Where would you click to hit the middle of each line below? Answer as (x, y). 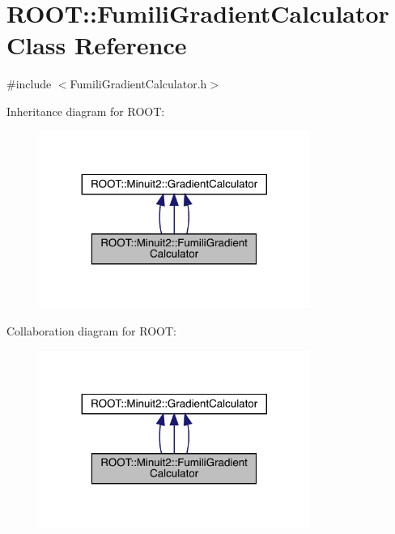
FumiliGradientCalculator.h (138, 84)
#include (29, 84)
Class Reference (97, 45)
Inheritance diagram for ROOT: (86, 111)
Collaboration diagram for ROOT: (91, 330)
